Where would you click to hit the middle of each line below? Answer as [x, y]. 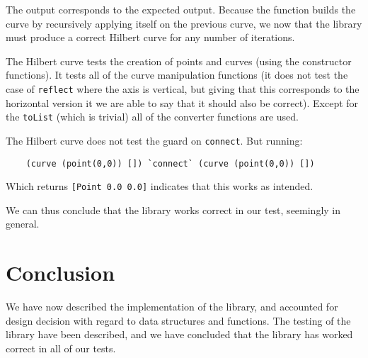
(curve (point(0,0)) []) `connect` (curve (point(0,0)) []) [170, 163]
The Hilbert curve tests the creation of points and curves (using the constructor [179, 61]
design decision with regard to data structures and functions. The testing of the [178, 320]
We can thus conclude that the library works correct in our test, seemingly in [173, 209]
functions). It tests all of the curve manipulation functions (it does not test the [177, 75]
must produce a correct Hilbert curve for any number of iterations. [150, 37]
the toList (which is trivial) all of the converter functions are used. [152, 117]
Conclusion [61, 273]
